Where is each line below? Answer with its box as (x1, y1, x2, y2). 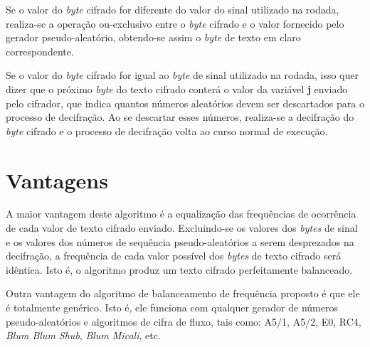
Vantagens (6, 165, 108, 194)
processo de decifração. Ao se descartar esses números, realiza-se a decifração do (6, 110, 354, 124)
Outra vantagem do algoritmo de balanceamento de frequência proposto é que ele (6, 286, 360, 301)
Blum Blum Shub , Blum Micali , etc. (6, 328, 161, 343)
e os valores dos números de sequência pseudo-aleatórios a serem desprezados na (6, 234, 354, 249)
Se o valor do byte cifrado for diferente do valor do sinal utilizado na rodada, (6, 2, 339, 16)
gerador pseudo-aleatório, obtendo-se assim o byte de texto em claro (6, 30, 301, 45)
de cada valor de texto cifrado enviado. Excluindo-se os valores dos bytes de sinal (6, 220, 358, 235)
